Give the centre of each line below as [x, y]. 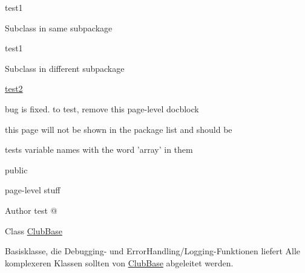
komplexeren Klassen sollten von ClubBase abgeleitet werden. [119, 262]
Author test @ [31, 210]
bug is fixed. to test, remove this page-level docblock [102, 108]
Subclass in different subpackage [65, 68]
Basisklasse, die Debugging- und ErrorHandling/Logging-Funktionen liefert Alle [153, 251]
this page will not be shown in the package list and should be [119, 129]
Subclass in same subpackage [59, 27]
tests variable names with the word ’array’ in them [99, 149]
